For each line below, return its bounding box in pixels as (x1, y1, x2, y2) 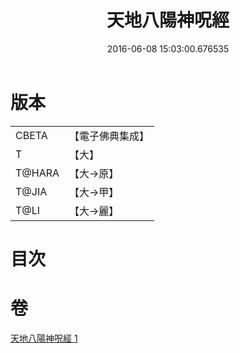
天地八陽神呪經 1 (10, 332, 78, 344)
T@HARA (15, 166, 60, 180)
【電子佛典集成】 (69, 129, 150, 143)
